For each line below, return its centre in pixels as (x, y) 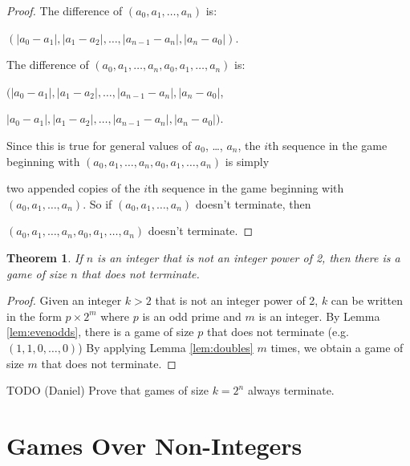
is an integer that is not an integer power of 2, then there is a (249, 257)
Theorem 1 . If (45, 257)
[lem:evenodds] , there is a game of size (100, 332)
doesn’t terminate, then (253, 203)
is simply (247, 161)
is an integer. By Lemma (319, 316)
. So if (97, 203)
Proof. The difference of (65, 10)
